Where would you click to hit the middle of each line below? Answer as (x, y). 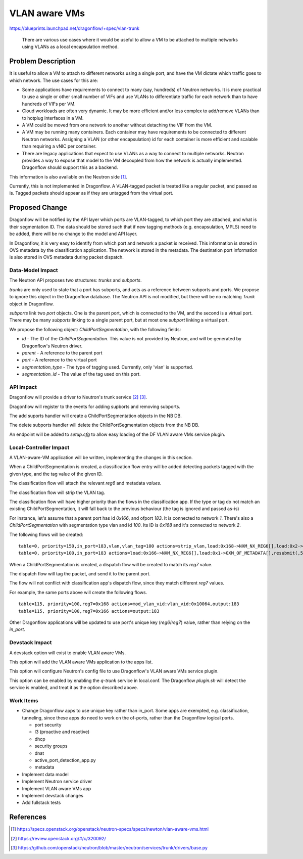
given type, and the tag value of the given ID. (56, 474)
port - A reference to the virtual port (59, 360)
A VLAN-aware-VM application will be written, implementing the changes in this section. (101, 458)
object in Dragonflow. (32, 304)
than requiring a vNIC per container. (59, 146)
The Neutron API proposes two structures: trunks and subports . (75, 280)
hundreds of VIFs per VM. (49, 104)
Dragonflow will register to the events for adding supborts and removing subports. (95, 406)
